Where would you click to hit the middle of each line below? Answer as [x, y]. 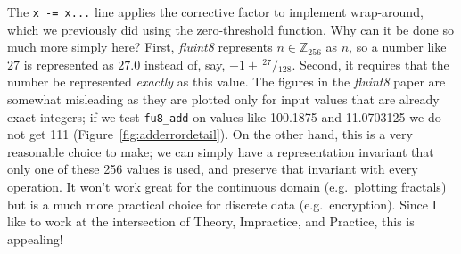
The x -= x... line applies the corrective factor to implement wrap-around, [215, 12]
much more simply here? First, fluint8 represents [140, 47]
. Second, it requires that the [370, 64]
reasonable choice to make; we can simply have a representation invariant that [221, 151]
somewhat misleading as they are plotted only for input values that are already [223, 99]
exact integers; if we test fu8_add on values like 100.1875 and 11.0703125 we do [224, 116]
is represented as [69, 64]
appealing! [35, 238]
